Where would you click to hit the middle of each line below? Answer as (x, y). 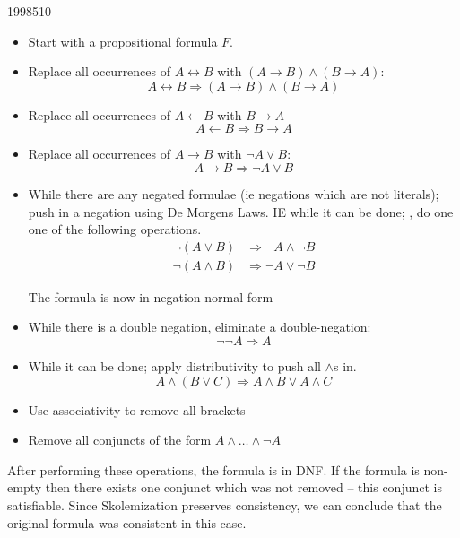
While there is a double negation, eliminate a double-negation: (200, 327)
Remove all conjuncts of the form (120, 440)
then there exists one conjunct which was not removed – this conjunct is (243, 487)
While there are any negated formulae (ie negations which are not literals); (234, 193)
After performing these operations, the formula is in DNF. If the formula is (213, 469)
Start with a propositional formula (123, 41)
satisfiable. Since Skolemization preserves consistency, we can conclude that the (225, 504)
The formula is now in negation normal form (151, 296)
